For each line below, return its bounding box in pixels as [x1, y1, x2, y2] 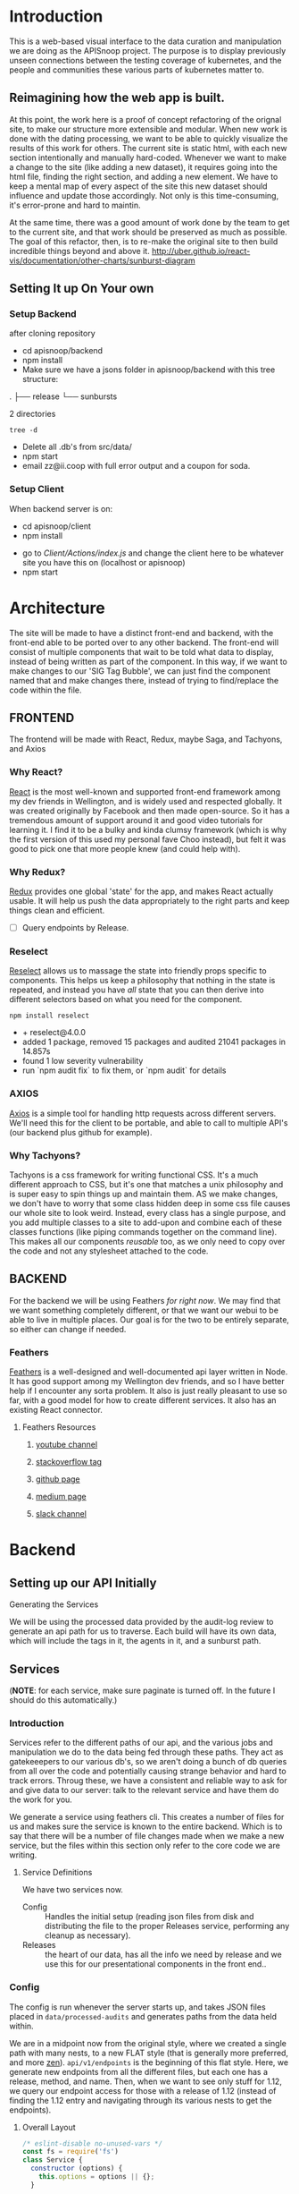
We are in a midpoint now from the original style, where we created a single [9, 2037, 287, 2048]
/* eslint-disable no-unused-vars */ [21, 2139, 163, 2148]
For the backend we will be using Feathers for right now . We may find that [9, 1295, 281, 1305]
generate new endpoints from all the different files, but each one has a [9, 2066, 269, 2077]
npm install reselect [9, 1011, 90, 1021]
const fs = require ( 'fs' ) [21, 2147, 119, 2156]
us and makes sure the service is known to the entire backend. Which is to [9, 1821, 283, 1832]
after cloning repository [9, 328, 96, 339]
